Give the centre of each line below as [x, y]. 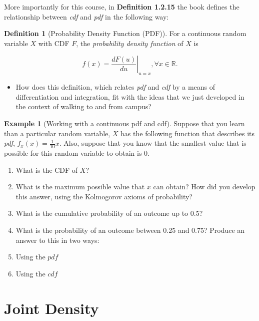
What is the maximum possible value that [80, 187]
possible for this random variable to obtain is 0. [77, 152]
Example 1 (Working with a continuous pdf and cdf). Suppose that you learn [124, 123]
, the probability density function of [130, 43]
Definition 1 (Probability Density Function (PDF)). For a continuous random [125, 33]
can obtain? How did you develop [204, 187]
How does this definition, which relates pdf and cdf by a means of [115, 87]
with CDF [54, 43]
